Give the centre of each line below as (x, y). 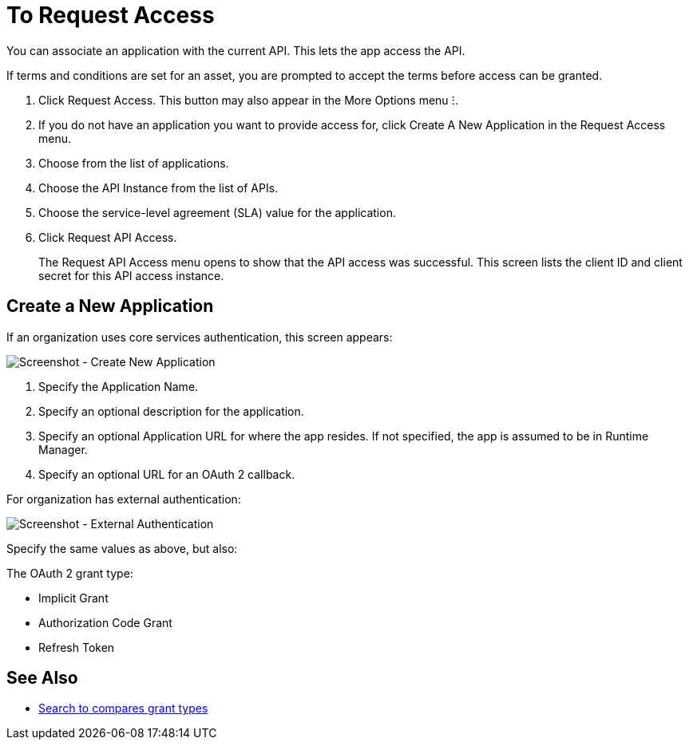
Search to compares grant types (123, 709)
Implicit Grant (73, 598)
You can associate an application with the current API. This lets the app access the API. (236, 50)
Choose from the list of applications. (134, 163)
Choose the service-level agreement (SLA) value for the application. (217, 212)
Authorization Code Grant (105, 622)
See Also (42, 678)
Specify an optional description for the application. (171, 411)
